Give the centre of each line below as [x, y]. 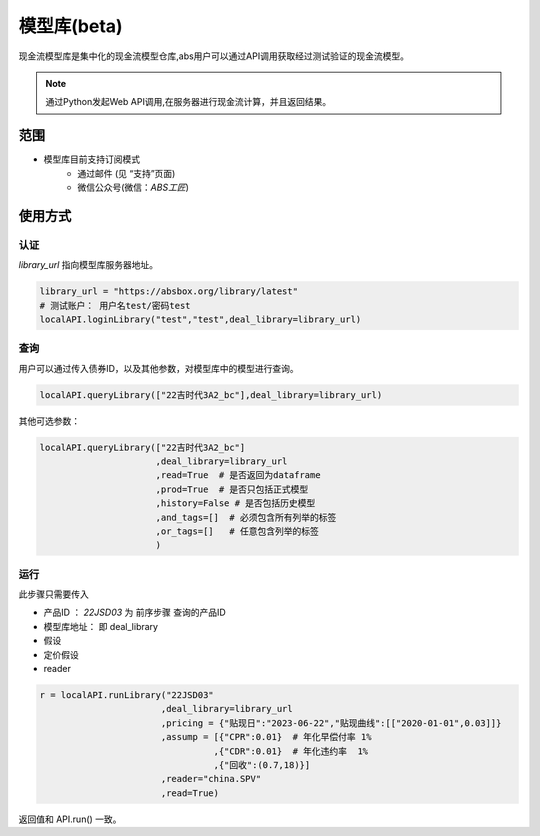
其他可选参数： [49, 421]
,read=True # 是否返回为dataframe [238, 475]
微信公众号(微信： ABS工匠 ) [133, 187]
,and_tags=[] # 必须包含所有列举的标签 [246, 517]
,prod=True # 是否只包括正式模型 [232, 489]
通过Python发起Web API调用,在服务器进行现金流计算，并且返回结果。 [188, 102]
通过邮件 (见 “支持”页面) [126, 173]
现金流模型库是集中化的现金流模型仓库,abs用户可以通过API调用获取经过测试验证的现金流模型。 [214, 56]
